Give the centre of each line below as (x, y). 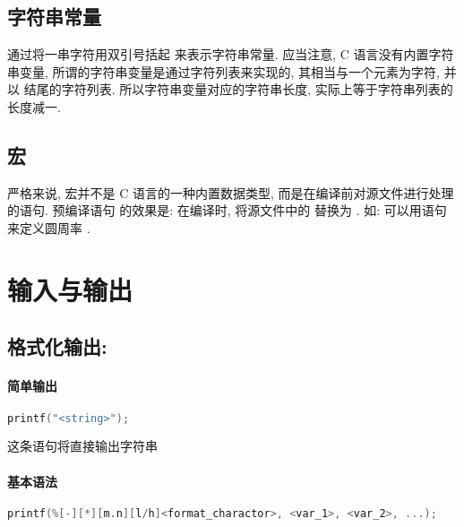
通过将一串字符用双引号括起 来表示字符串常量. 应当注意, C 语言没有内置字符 (231, 54)
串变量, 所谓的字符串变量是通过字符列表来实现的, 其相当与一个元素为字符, (223, 71)
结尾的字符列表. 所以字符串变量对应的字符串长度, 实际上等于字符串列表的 (238, 89)
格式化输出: (57, 346)
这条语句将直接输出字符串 (82, 446)
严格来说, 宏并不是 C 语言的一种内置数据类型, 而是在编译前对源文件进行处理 (231, 192)
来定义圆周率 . (49, 227)
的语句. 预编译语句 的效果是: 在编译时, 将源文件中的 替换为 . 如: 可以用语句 (227, 210)
